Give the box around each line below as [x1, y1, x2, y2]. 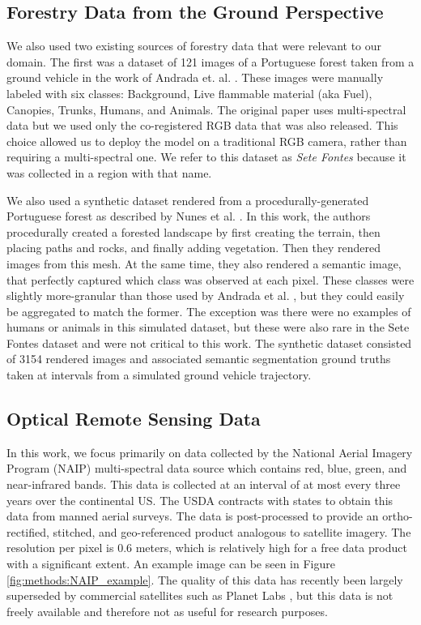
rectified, [6, 523, 49, 540]
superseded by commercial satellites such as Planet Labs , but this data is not [6, 587, 393, 604]
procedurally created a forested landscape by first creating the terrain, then [6, 223, 381, 240]
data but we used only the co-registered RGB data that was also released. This [6, 117, 398, 134]
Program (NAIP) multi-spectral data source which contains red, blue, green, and [6, 460, 407, 477]
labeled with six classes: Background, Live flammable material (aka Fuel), [6, 84, 372, 101]
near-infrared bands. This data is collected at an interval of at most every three [6, 476, 401, 493]
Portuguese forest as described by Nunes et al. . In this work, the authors [6, 208, 371, 225]
